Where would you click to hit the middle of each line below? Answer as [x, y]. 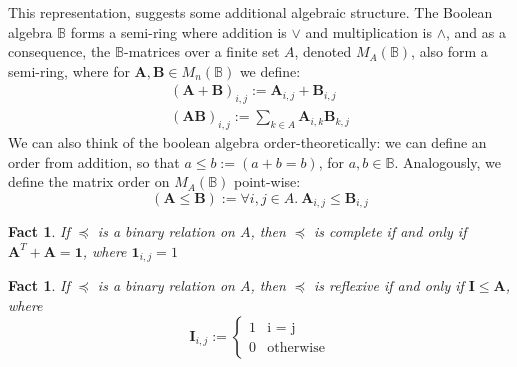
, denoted [323, 51]
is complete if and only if [390, 231]
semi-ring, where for [69, 70]
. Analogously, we [448, 161]
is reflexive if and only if [388, 285]
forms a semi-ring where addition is [178, 31]
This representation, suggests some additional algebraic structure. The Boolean [250, 12]
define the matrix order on [89, 181]
